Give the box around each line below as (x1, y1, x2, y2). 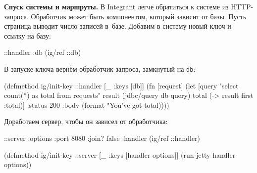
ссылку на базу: (4, 30, 51, 41)
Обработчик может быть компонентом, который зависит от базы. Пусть (31, 11, 247, 21)
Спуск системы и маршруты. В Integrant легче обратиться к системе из (4, 1, 229, 11)
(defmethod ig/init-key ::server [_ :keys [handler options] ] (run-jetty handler (4, 149, 236, 160)
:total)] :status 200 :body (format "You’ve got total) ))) (4, 99, 169, 110)
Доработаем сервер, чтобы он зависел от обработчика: (4, 116, 168, 127)
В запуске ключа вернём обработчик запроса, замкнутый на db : (4, 63, 196, 74)
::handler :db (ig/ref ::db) (4, 47, 81, 57)
